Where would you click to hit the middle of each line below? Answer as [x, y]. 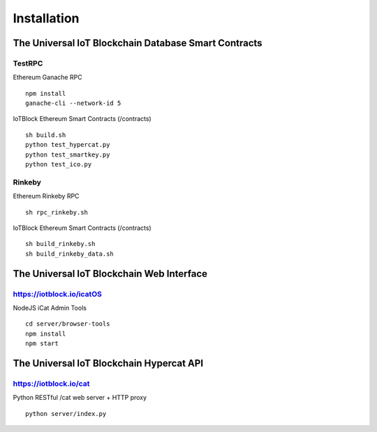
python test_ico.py [59, 165]
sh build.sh [46, 135]
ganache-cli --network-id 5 [73, 103]
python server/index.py [66, 413]
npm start [42, 344]
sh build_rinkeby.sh [60, 244]
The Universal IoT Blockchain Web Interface [110, 274]
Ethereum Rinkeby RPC [46, 196]
